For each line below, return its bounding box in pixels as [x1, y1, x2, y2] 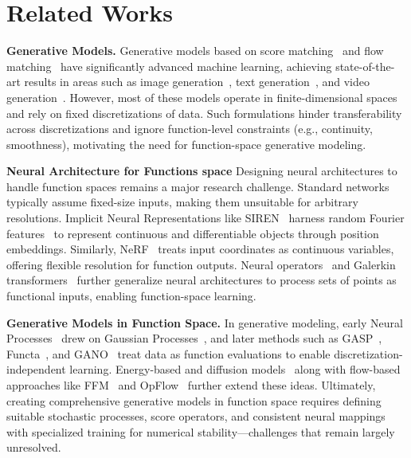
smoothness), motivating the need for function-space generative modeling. [6, 135, 366, 152]
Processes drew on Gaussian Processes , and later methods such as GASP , [6, 330, 382, 346]
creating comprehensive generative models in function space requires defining [6, 392, 382, 409]
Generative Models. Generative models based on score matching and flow [6, 42, 384, 59]
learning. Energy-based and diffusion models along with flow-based [69, 361, 401, 378]
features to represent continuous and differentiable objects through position [6, 225, 379, 241]
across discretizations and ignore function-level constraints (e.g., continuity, [6, 120, 373, 137]
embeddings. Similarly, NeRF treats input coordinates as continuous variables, [6, 241, 394, 257]
